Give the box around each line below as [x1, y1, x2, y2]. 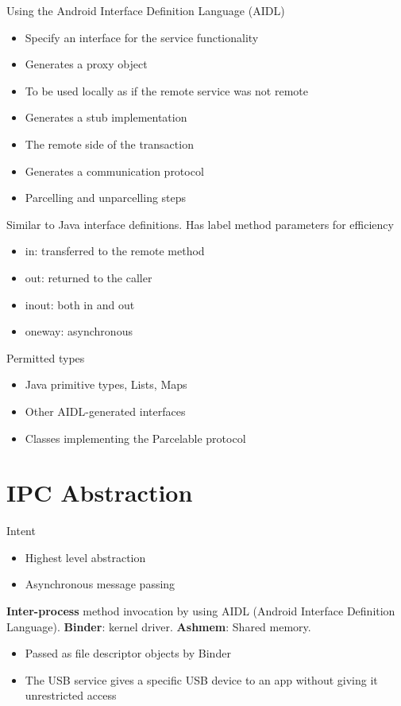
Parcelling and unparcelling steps [25, 189, 187, 206]
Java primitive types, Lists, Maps [25, 376, 187, 393]
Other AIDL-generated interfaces [25, 402, 186, 419]
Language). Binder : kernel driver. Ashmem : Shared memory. [6, 618, 311, 634]
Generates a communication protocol [25, 162, 204, 179]
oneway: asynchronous [25, 323, 133, 339]
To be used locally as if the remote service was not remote [25, 82, 308, 99]
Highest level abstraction [25, 549, 146, 565]
